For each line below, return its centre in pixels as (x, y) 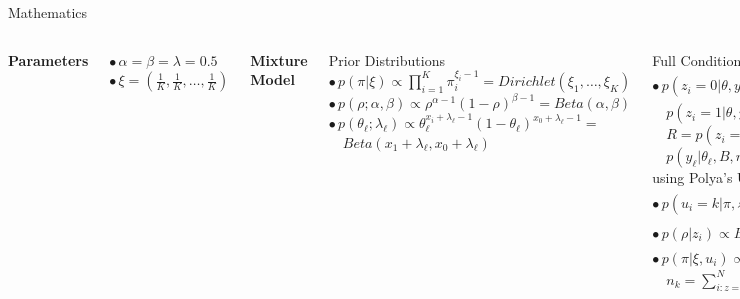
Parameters (48, 59)
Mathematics (48, 12)
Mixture (279, 59)
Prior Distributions (386, 59)
